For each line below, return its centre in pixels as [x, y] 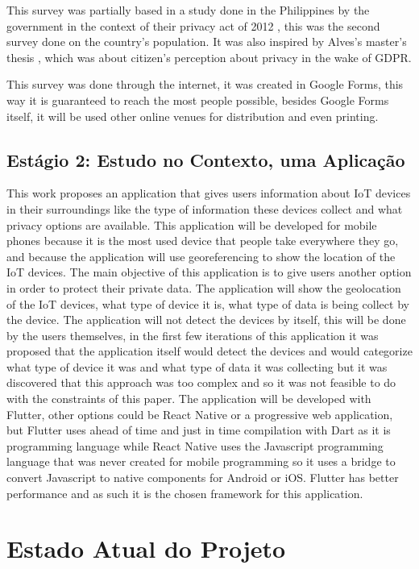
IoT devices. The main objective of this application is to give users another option [209, 272]
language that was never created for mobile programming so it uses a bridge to [201, 461]
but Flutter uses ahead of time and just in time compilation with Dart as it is [199, 430]
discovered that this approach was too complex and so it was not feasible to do [201, 382]
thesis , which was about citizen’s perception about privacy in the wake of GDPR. [209, 57]
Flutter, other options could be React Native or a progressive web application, [200, 414]
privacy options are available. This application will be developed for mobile [192, 224]
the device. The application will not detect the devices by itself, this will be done [206, 320]
